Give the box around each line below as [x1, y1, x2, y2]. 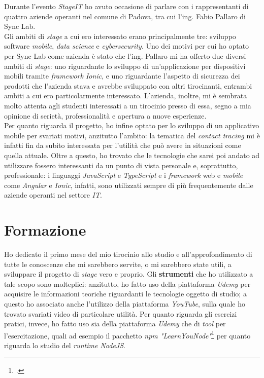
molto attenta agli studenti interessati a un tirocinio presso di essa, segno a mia [4, 100, 251, 110]
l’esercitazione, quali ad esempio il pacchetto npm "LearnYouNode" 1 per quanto [4, 328, 251, 341]
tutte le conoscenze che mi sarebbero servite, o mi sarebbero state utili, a [4, 258, 232, 269]
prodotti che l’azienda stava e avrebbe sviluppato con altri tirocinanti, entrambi [4, 80, 252, 91]
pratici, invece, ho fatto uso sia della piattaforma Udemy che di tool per [4, 318, 226, 329]
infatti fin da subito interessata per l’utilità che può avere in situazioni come [4, 140, 241, 150]
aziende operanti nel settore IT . [4, 190, 102, 200]
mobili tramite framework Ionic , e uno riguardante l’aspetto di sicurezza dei [4, 70, 240, 81]
